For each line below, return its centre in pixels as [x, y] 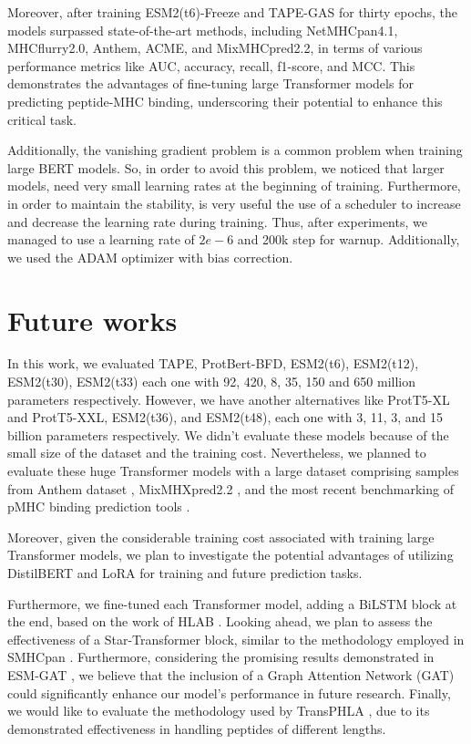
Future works [92, 320]
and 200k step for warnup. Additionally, [348, 239]
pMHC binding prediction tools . [99, 506]
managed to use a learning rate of [101, 239]
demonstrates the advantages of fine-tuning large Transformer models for [210, 83]
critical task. [42, 119]
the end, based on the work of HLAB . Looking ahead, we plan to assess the [220, 621]
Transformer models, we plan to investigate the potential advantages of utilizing [230, 555]
